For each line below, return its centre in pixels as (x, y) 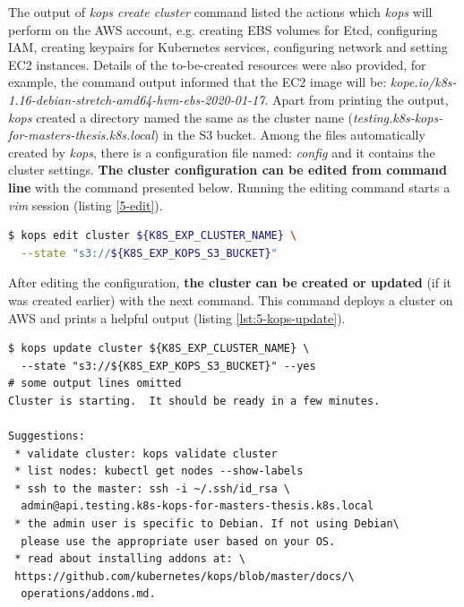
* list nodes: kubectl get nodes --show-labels (159, 471)
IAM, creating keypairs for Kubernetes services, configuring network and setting (228, 47)
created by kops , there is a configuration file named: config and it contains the (222, 152)
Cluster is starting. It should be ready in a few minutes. (194, 401)
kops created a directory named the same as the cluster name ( (180, 117)
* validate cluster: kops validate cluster (146, 453)
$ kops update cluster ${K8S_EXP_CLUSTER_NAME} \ (159, 349)
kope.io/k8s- (423, 82)
